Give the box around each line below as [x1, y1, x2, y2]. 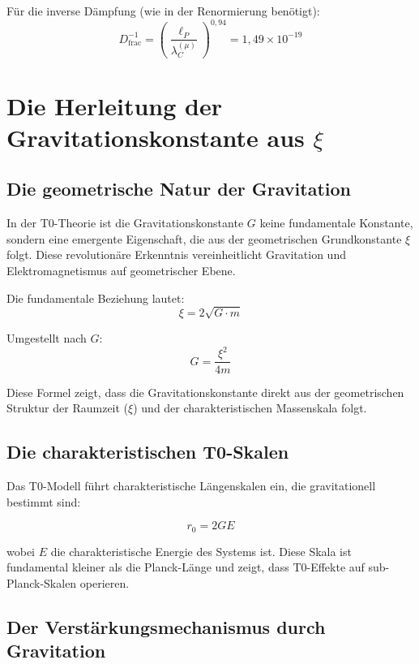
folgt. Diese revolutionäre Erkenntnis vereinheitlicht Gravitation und [6, 246, 346, 263]
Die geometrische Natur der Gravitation [6, 176, 351, 201]
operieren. [79, 574, 130, 591]
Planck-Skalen [6, 574, 77, 591]
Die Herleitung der [6, 88, 223, 122]
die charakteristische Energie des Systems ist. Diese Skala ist [50, 542, 352, 559]
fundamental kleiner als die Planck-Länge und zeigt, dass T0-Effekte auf [6, 558, 365, 576]
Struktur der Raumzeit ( [6, 399, 129, 416]
